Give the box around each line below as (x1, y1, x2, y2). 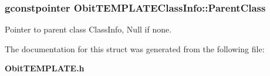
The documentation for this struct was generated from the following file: (5, 42, 265, 55)
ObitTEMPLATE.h (5, 62, 85, 74)
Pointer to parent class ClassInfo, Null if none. (5, 23, 172, 35)
